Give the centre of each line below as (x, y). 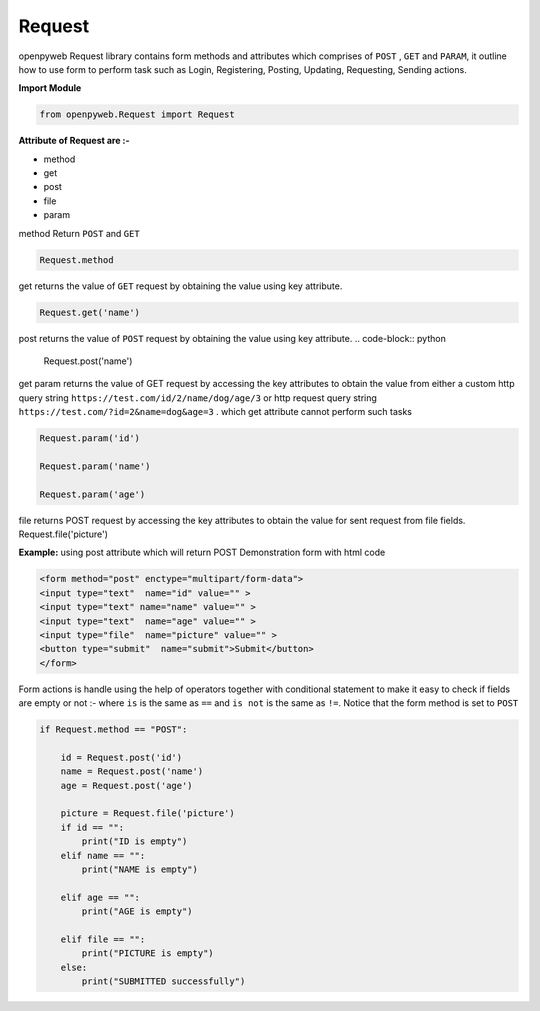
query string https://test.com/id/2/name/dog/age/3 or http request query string (197, 397)
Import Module (50, 88)
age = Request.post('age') (127, 785)
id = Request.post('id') (121, 757)
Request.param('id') (89, 438)
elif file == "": (103, 939)
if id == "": (92, 827)
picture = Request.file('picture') (147, 813)
